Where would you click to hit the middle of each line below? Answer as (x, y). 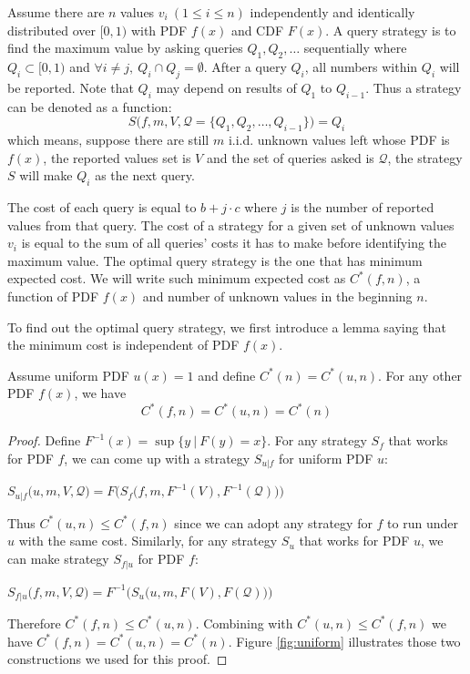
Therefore (34, 623)
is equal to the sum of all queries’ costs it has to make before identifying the (234, 243)
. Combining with (244, 623)
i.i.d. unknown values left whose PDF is (339, 139)
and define (227, 375)
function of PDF (53, 296)
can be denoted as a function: (90, 106)
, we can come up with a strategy (157, 458)
